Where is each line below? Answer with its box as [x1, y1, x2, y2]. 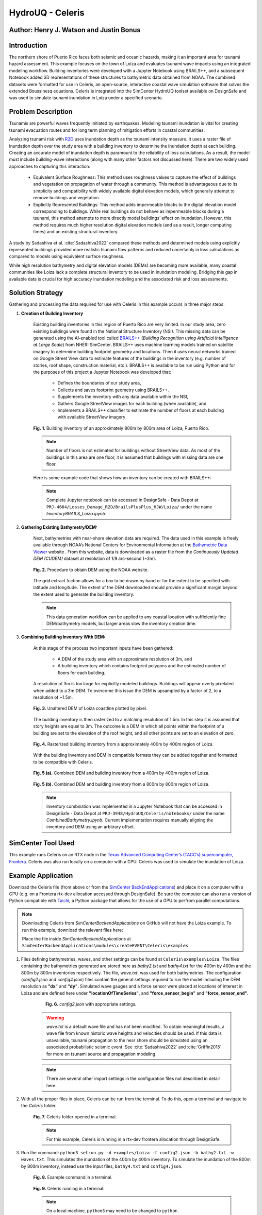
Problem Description [9, 107, 73, 116]
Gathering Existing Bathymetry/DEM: [21, 524, 98, 530]
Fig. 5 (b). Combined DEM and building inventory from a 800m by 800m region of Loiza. [33, 781, 210, 787]
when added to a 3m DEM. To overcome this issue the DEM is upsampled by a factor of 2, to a [33, 688, 222, 694]
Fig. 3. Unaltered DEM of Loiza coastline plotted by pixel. [33, 705, 147, 712]
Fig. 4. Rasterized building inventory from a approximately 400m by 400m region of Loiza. [33, 741, 214, 747]
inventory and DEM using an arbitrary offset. [46, 824, 135, 830]
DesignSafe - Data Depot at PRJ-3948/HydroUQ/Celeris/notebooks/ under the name [46, 810, 225, 816]
